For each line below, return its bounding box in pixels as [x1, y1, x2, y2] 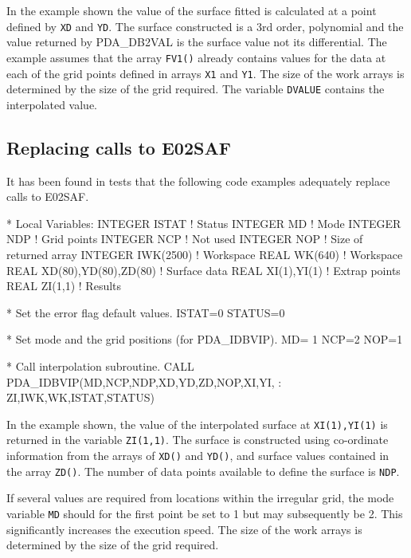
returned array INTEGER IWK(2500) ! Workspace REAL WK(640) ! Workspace [6, 246, 403, 262]
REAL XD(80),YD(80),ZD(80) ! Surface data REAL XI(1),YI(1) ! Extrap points [6, 261, 401, 278]
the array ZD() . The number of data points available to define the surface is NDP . [6, 462, 400, 479]
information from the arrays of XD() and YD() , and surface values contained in [6, 447, 389, 464]
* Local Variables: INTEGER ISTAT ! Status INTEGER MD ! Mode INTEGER [6, 214, 401, 231]
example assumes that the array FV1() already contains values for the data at [6, 49, 386, 65]
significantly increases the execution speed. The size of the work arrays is [6, 521, 362, 537]
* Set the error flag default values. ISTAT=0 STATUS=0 [6, 304, 285, 320]
